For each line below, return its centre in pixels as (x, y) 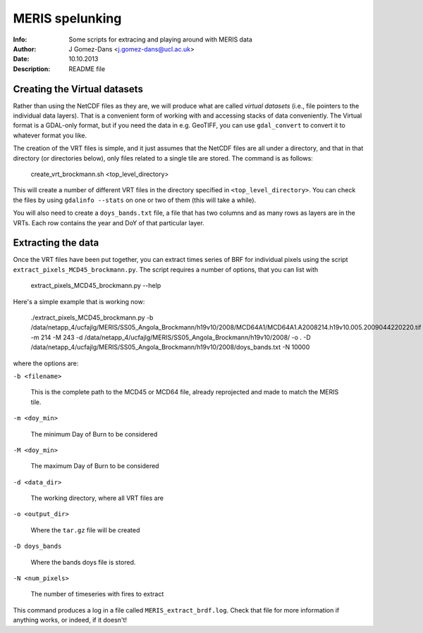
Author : (25, 49)
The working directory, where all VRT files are (97, 498)
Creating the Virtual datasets (78, 89)
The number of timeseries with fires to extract (97, 594)
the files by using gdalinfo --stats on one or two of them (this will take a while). (135, 200)
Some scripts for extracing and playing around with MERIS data (161, 39)
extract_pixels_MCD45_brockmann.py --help (96, 286)
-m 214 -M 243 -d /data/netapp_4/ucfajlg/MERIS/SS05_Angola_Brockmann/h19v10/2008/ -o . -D (171, 337)
